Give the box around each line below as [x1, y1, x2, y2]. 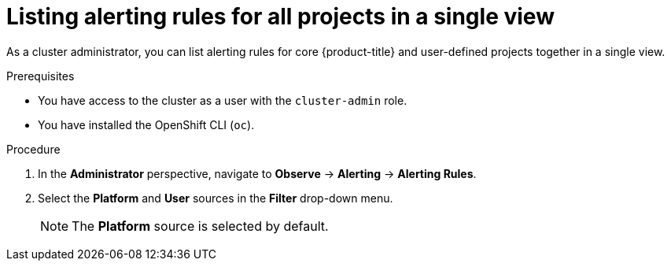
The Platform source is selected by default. [72, 217, 329, 234]
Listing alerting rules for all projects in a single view [6, 3, 555, 30]
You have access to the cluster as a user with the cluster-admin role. [38, 93, 407, 107]
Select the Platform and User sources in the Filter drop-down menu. [38, 191, 393, 205]
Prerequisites [6, 69, 75, 83]
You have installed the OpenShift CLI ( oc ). [38, 117, 255, 132]
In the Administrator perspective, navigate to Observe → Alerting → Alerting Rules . [38, 166, 477, 180]
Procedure [6, 142, 61, 156]
